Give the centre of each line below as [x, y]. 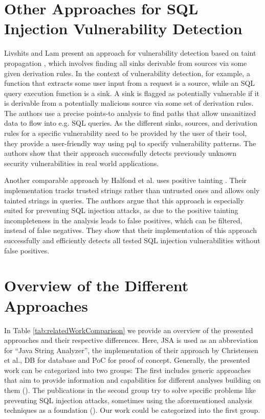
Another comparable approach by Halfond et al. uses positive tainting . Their [126, 180]
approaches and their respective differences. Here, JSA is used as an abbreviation [131, 340]
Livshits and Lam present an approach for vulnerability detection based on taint [130, 53]
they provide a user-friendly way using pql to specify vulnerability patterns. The [130, 143]
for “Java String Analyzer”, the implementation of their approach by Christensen [131, 350]
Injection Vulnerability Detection [123, 28]
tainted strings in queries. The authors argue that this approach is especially [124, 200]
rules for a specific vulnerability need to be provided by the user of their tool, [126, 133]
